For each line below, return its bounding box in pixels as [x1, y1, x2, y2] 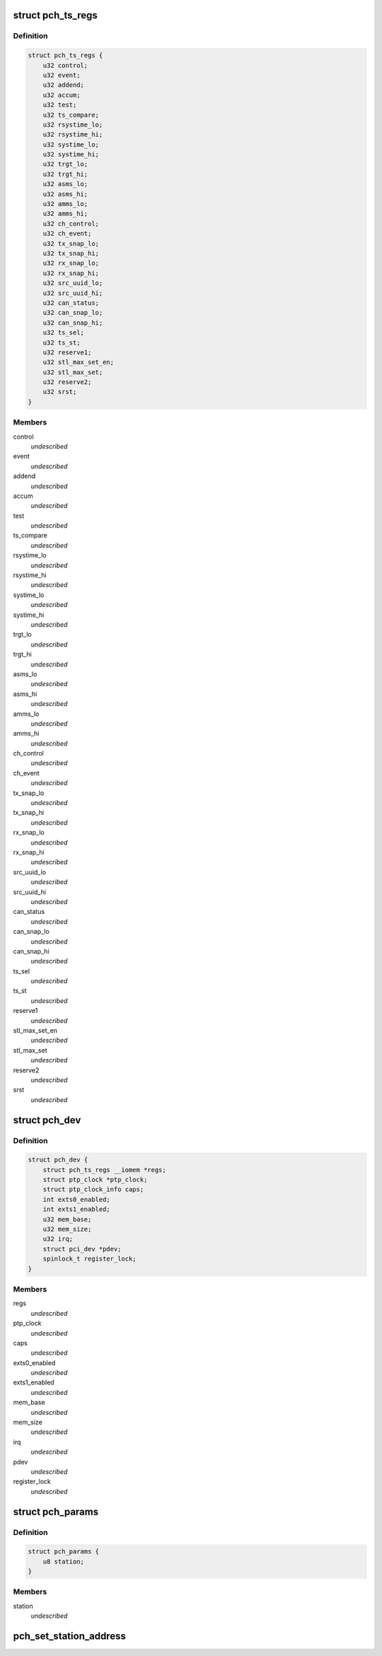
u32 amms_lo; [42, 200, 88, 208]
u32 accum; [42, 91, 81, 99]
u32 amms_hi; [42, 209, 88, 218]
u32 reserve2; [42, 378, 92, 386]
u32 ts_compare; [42, 110, 99, 119]
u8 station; [42, 1557, 85, 1565]
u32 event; [42, 71, 81, 79]
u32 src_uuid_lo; [42, 279, 103, 287]
